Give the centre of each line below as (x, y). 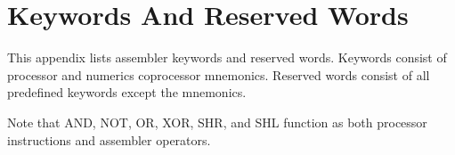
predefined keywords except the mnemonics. (127, 92)
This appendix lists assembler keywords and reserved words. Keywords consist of (227, 57)
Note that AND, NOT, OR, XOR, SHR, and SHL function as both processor (217, 122)
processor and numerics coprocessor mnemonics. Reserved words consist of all (219, 74)
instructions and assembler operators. (109, 139)
